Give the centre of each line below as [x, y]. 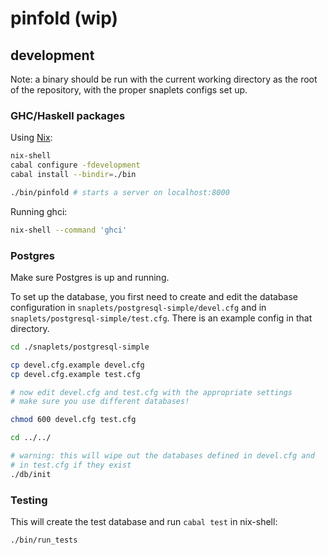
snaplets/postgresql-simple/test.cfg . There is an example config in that [161, 318]
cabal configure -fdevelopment [75, 165]
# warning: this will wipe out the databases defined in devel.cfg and [162, 456]
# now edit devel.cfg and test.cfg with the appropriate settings [151, 392]
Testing [29, 500]
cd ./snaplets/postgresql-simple [80, 347]
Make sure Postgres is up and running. [90, 277]
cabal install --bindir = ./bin [73, 175]
